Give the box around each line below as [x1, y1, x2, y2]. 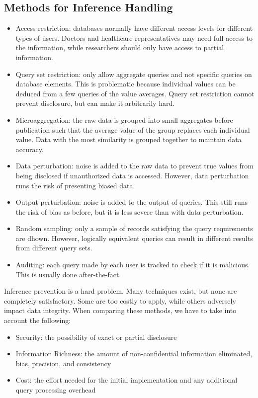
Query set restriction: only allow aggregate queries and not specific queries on [15, 69, 252, 79]
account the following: [4, 315, 71, 325]
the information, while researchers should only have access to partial [15, 42, 224, 53]
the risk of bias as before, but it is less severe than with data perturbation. [15, 206, 244, 217]
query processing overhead [15, 385, 96, 395]
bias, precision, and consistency [15, 358, 111, 368]
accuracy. [15, 144, 44, 154]
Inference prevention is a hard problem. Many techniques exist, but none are [4, 286, 237, 296]
